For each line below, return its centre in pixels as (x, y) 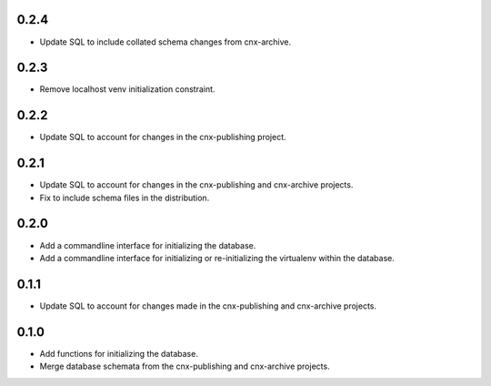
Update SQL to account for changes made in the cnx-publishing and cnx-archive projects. (208, 306)
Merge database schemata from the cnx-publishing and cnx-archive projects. (185, 366)
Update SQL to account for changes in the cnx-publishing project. (163, 137)
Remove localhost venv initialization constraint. (127, 89)
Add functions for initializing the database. (119, 353)
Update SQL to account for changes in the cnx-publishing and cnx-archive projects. (196, 185)
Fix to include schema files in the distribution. (125, 198)
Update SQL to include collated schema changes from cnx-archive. (165, 42)
